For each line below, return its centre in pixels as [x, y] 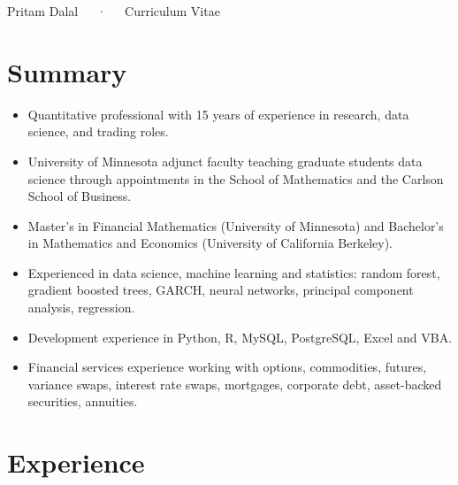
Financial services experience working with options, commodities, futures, [227, 367]
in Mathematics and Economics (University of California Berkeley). [210, 243]
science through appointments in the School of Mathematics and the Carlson [236, 178]
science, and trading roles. [98, 131]
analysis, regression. [81, 308]
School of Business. [80, 196]
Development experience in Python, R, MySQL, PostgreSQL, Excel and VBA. [240, 337]
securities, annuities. [83, 401]
